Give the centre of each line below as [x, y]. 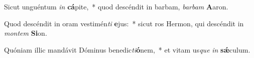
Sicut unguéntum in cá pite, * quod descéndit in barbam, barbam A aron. [116, 6]
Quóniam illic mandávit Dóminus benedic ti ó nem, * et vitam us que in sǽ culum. [127, 49]
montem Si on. [26, 33]
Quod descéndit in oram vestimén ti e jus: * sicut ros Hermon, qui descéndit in [124, 23]
